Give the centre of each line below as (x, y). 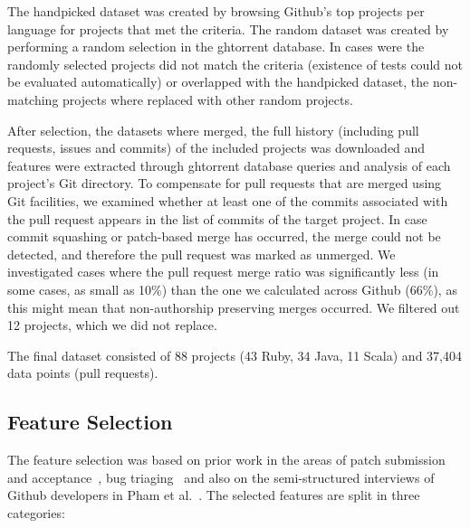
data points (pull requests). (83, 373)
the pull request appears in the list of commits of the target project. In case (217, 218)
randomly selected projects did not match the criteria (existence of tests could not (235, 64)
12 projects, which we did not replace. (112, 325)
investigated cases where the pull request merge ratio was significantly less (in (223, 272)
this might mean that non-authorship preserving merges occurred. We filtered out (234, 307)
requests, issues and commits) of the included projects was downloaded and (216, 148)
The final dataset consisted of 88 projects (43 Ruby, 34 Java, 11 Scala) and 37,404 (235, 355)
